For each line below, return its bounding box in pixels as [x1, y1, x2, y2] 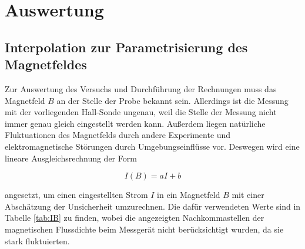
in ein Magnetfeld [157, 189, 220, 201]
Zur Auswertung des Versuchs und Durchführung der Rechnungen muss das [5, 82, 277, 95]
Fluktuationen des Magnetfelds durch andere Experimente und [5, 129, 231, 141]
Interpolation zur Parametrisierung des [5, 38, 248, 56]
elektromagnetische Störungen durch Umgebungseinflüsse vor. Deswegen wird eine [5, 140, 300, 152]
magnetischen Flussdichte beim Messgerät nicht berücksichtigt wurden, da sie [5, 223, 284, 235]
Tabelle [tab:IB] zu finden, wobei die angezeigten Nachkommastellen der [5, 211, 264, 224]
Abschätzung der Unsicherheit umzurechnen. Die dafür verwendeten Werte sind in [5, 200, 301, 212]
